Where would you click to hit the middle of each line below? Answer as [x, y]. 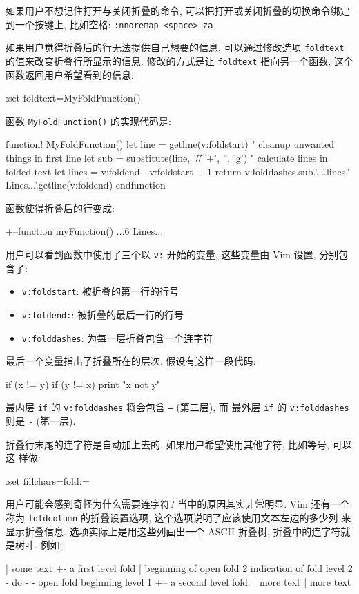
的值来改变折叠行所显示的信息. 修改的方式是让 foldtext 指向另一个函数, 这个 [179, 60]
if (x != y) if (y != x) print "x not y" [83, 384]
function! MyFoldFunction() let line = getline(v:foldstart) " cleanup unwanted [170, 144]
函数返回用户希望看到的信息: [70, 74]
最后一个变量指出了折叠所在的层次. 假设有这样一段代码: [131, 361]
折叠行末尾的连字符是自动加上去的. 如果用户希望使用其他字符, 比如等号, [167, 444]
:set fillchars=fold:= [48, 480]
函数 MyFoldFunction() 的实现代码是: [88, 121]
